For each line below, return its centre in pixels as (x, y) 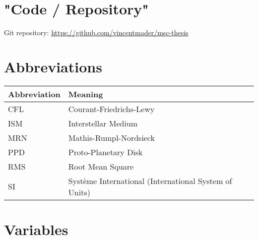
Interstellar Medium (103, 123)
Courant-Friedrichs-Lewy (111, 109)
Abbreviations (53, 66)
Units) (79, 192)
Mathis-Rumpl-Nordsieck (112, 137)
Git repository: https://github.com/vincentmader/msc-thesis (96, 32)
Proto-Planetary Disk (105, 152)
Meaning (86, 94)
